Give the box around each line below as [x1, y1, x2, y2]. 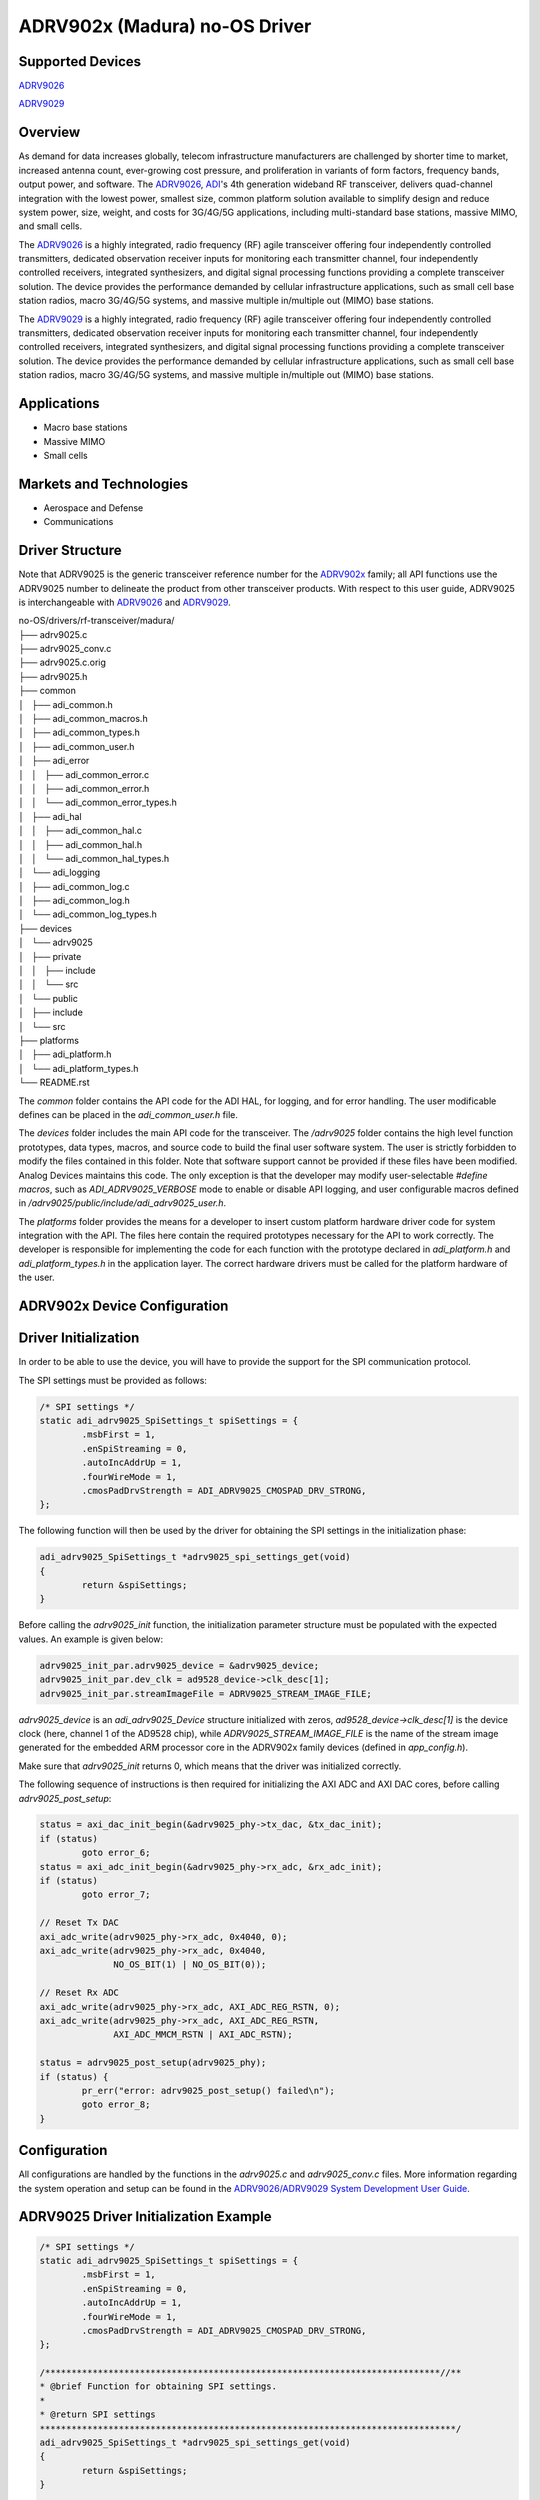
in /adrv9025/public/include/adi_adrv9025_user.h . [18, 1197, 227, 1209]
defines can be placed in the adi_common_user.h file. [18, 1108, 239, 1120]
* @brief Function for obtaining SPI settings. [39, 2381, 277, 2392]
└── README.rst [18, 1076, 90, 1089]
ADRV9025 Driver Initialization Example [18, 2208, 272, 2225]
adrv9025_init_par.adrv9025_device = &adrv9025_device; [39, 1660, 320, 1671]
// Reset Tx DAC [39, 1917, 120, 1929]
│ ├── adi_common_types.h [18, 726, 140, 739]
